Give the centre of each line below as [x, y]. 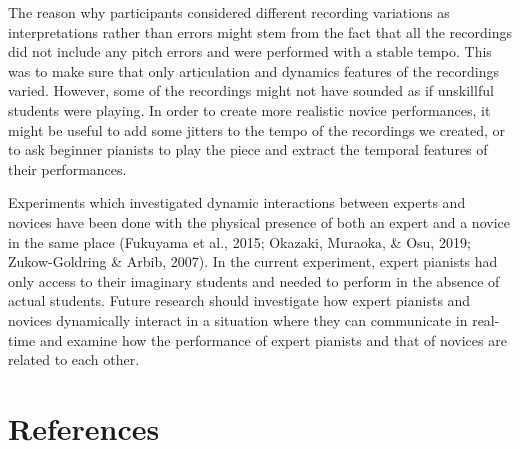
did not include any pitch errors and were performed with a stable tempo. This [250, 51]
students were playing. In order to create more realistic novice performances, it [249, 109]
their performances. [67, 168]
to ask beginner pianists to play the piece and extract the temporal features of [248, 149]
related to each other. [74, 359]
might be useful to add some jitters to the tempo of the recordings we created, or [257, 129]
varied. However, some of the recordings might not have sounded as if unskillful [251, 90]
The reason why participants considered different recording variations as [229, 12]
